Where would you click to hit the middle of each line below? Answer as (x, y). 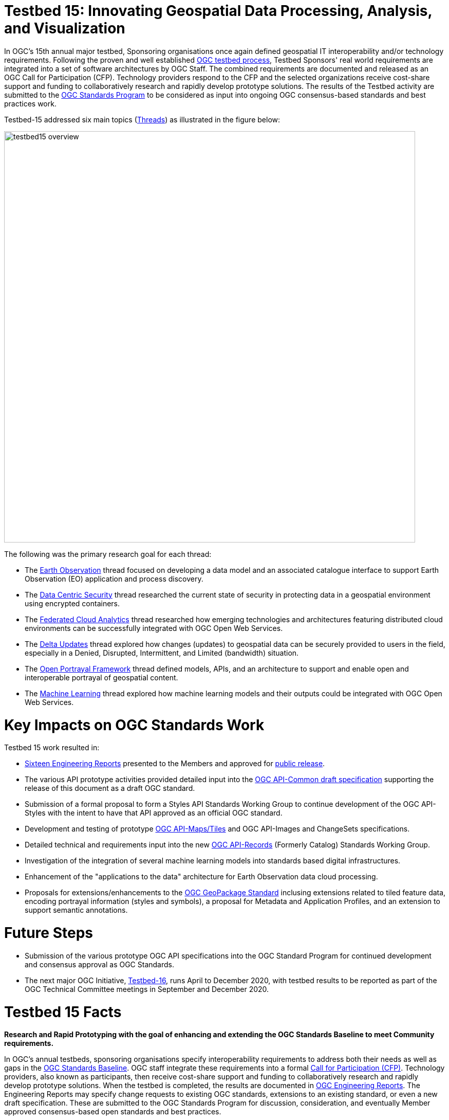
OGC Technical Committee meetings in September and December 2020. (147, 989)
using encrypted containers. (72, 603)
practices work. (30, 103)
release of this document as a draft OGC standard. (110, 788)
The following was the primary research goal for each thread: (108, 554)
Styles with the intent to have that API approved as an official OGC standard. (154, 813)
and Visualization (65, 28)
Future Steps (49, 933)
